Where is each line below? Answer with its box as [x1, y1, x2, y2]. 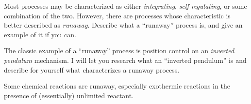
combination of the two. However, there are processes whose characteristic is [4, 10, 231, 20]
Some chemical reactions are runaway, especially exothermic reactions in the [4, 81, 230, 91]
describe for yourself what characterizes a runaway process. [4, 64, 180, 74]
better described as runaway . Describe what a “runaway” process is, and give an [4, 20, 243, 30]
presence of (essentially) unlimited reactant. [4, 90, 134, 100]
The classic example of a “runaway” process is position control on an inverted [4, 45, 234, 56]
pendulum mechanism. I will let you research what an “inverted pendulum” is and [4, 55, 247, 65]
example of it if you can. [4, 29, 76, 39]
